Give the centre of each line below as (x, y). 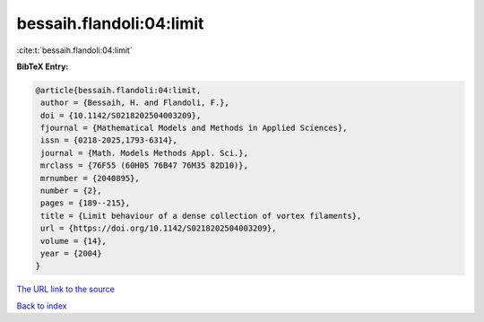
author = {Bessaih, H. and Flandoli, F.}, (135, 103)
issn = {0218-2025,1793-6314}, (109, 140)
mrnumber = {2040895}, (91, 178)
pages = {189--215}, (86, 203)
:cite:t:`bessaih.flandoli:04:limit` (75, 50)
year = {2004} (71, 253)
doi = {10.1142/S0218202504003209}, (121, 115)
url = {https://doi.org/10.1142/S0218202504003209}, (159, 228)
